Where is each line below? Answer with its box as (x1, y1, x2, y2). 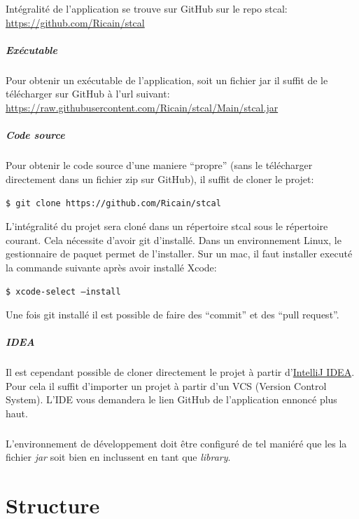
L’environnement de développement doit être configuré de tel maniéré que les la (6, 436, 347, 450)
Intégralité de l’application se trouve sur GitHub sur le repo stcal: (6, 1, 288, 15)
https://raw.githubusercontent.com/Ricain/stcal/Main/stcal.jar (6, 100, 279, 114)
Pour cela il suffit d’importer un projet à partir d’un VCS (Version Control (6, 378, 327, 393)
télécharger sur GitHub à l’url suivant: (6, 86, 170, 101)
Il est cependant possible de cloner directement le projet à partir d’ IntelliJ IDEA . (6, 365, 355, 379)
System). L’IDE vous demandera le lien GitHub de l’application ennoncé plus (6, 392, 337, 407)
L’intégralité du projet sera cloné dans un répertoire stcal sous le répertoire (6, 218, 328, 233)
